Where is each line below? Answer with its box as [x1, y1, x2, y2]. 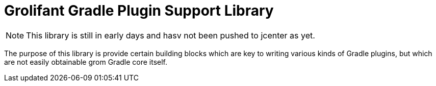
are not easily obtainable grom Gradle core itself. [4, 57, 168, 66]
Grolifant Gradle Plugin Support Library [4, 2, 274, 19]
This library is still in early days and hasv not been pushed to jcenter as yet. [26, 30, 315, 40]
